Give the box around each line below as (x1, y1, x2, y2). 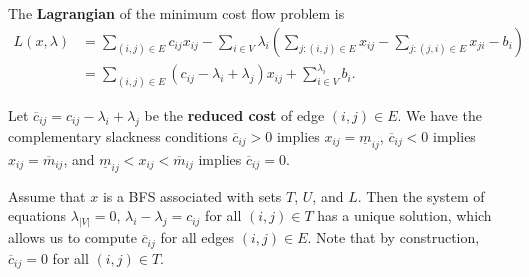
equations (8, 205, 67, 226)
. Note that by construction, (307, 227, 480, 248)
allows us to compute (8, 227, 137, 248)
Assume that (8, 185, 86, 206)
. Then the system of (357, 185, 485, 206)
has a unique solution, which (317, 205, 492, 226)
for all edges (160, 227, 235, 248)
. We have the (397, 105, 482, 126)
